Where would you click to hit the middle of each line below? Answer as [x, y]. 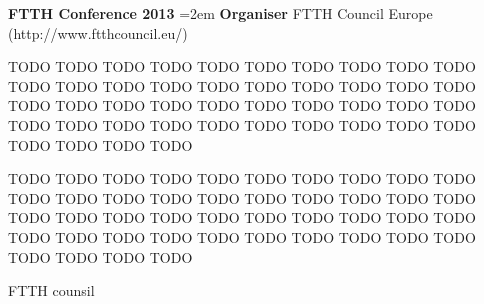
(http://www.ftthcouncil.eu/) [98, 32]
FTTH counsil [51, 290]
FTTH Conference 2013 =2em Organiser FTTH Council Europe [220, 13]
